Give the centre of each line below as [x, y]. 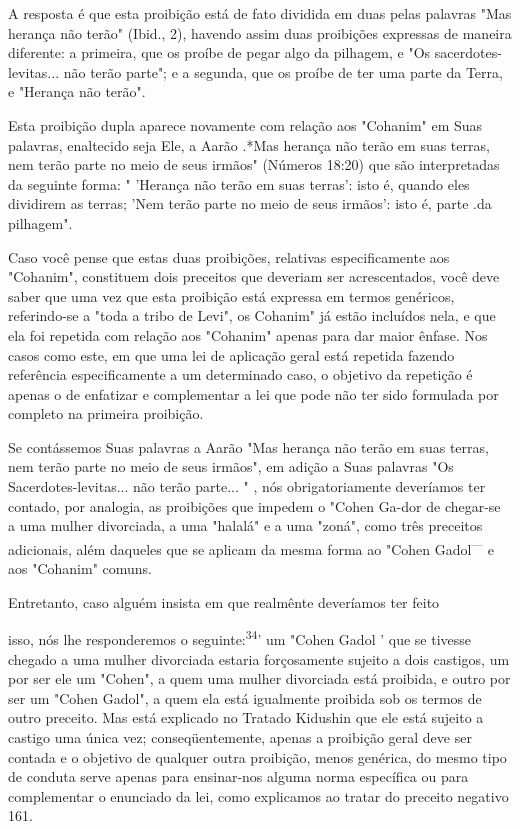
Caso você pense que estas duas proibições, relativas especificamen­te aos [229, 256]
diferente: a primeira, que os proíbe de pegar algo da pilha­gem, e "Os [219, 52]
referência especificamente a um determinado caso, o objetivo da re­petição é [240, 374]
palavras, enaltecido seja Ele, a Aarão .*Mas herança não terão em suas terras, [249, 144]
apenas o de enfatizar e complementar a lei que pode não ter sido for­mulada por [253, 393]
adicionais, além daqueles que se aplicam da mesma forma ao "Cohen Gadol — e [251, 547]
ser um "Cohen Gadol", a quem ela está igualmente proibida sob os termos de [245, 697]
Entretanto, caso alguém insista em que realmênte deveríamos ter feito [224, 601]
